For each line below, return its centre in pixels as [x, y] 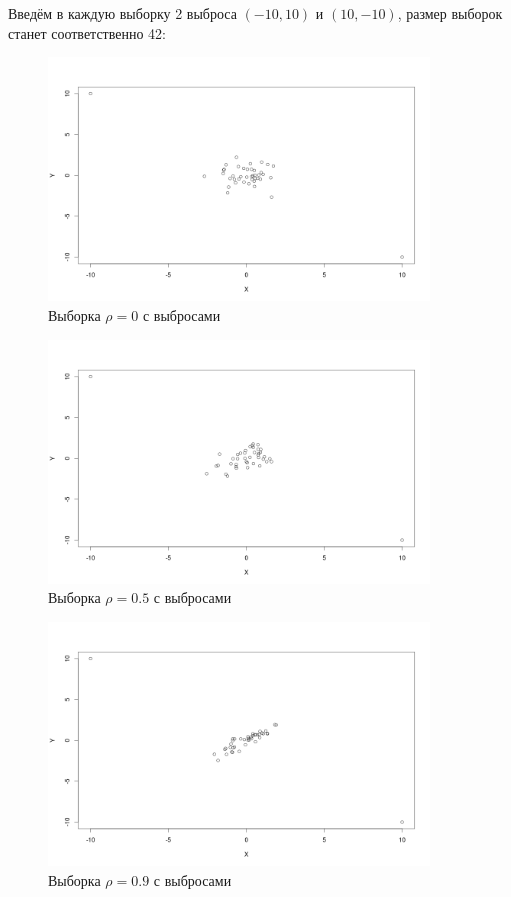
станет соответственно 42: [87, 32]
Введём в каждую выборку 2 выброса [122, 13]
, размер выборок [450, 13]
